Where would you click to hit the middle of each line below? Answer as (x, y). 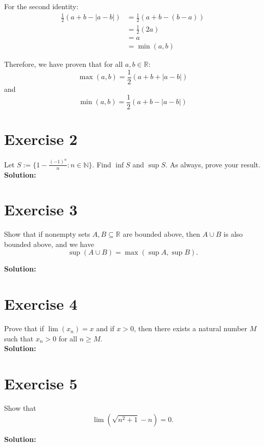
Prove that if (24, 328)
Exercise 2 (41, 139)
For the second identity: (41, 6)
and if (105, 328)
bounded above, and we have (49, 244)
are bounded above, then (161, 234)
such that (19, 338)
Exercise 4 (41, 304)
